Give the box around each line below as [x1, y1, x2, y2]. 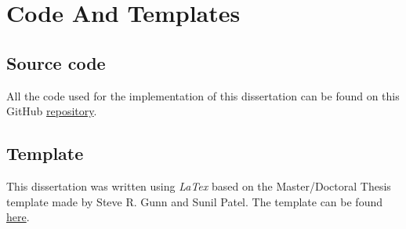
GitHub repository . [6, 103, 97, 119]
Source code [6, 50, 106, 75]
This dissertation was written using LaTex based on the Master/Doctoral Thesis [6, 177, 391, 194]
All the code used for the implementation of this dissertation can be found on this [6, 87, 400, 104]
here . [6, 209, 30, 225]
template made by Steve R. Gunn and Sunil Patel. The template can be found [6, 193, 383, 209]
